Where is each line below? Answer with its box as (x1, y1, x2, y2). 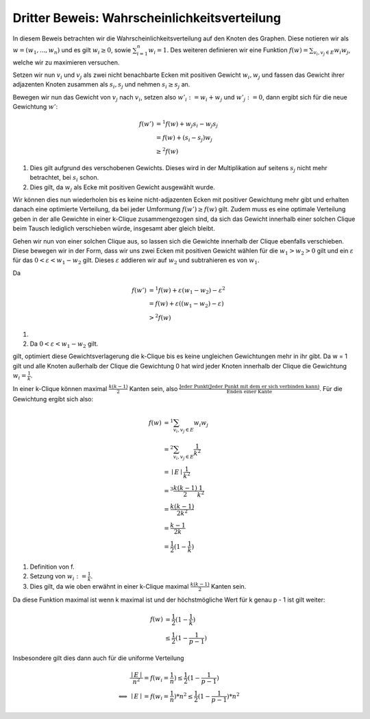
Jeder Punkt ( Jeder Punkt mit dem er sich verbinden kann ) (179, 384, 320, 390)
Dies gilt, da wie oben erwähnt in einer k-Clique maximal (29, 582, 189, 590)
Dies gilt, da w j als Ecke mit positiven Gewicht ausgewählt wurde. (29, 182, 215, 193)
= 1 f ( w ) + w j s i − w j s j (156, 119, 219, 130)
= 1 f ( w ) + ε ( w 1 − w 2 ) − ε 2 (148, 285, 225, 296)
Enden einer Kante (226, 388, 273, 395)
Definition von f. (29, 563, 75, 571)
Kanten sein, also (129, 384, 178, 392)
